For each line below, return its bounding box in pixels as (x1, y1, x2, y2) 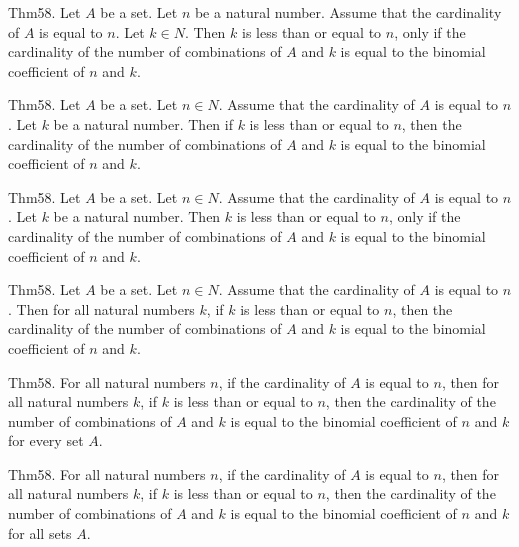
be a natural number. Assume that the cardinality (194, 2, 502, 22)
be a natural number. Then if (53, 113, 233, 134)
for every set (8, 430, 84, 451)
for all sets (8, 522, 72, 543)
